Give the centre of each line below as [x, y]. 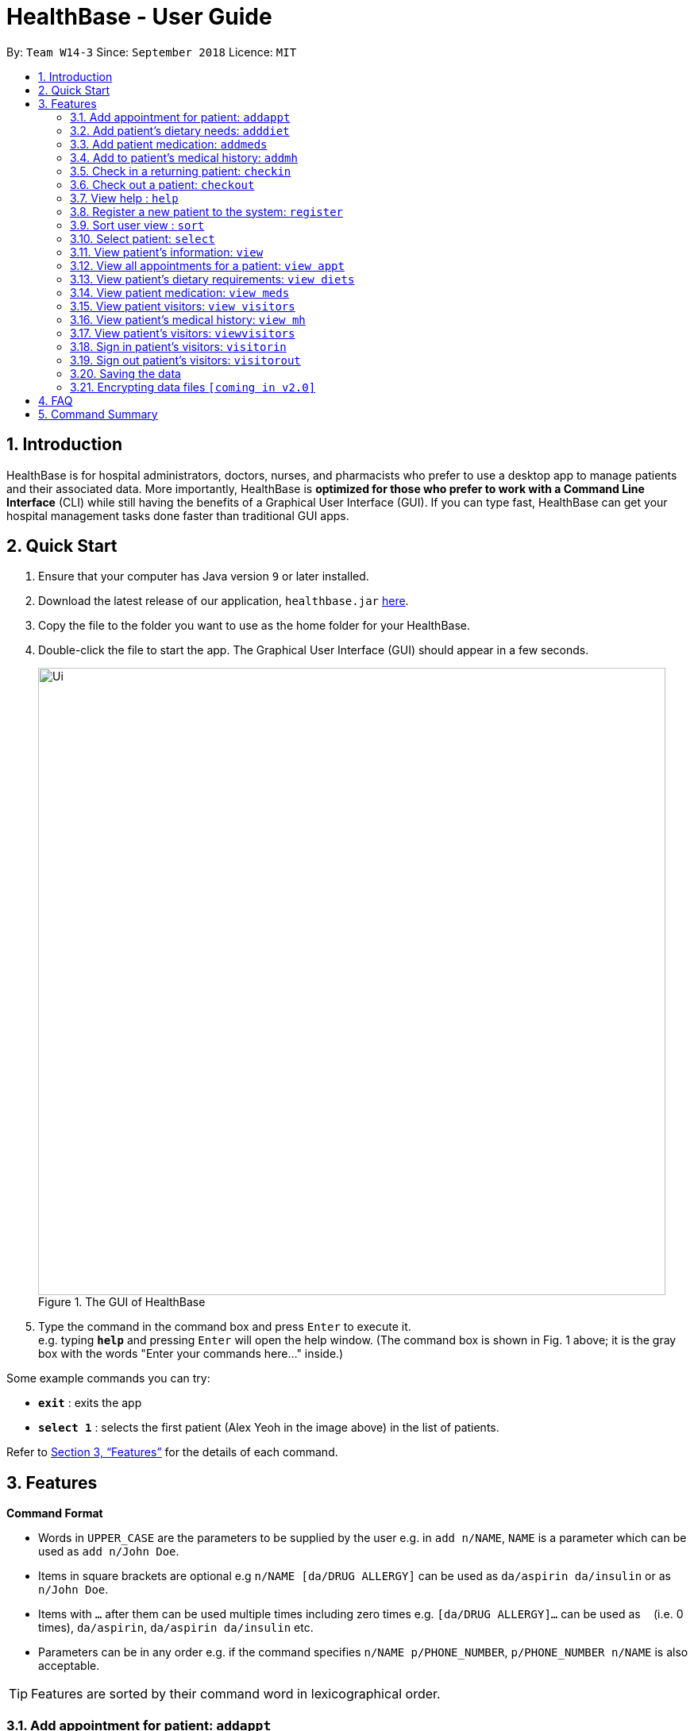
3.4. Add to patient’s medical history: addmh [184, 157]
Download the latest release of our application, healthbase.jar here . [224, 601]
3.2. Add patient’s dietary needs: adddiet [180, 130]
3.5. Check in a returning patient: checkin [181, 171]
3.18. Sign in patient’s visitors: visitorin [178, 346]
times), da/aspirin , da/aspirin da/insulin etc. [176, 1628]
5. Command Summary [98, 414]
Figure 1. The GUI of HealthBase [122, 1302]
